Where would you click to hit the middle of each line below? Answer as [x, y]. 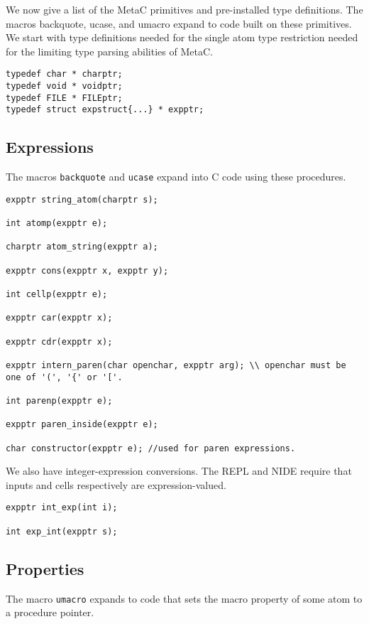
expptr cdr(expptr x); [59, 341]
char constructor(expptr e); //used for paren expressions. [151, 448]
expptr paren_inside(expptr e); [82, 425]
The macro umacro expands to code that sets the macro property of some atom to [184, 598]
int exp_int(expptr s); [62, 531]
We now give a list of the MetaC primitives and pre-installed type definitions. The [184, 9]
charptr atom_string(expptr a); [82, 247]
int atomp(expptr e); [57, 224]
